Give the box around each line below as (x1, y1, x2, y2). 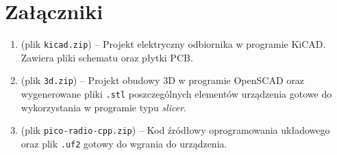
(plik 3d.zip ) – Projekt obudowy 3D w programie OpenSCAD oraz (21, 73, 304, 87)
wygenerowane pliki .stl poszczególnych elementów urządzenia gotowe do (21, 87, 332, 101)
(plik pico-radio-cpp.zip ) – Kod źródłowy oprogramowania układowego (21, 123, 330, 137)
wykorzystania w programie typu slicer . (21, 100, 186, 114)
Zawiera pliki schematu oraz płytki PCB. (21, 50, 193, 64)
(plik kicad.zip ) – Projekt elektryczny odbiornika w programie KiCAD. (21, 37, 326, 51)
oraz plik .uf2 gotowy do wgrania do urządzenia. (21, 136, 227, 150)
